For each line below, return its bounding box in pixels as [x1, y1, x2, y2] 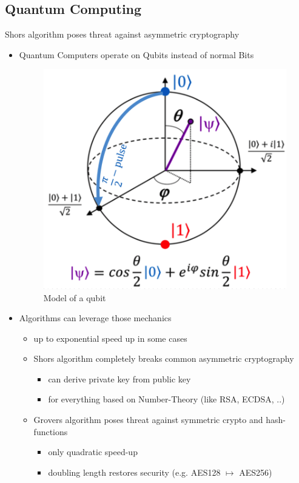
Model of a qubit [43, 291, 106, 304]
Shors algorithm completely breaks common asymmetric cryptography [33, 352, 294, 365]
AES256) [239, 465, 272, 478]
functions [33, 425, 68, 438]
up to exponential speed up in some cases [33, 331, 187, 344]
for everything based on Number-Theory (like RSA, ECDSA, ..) [48, 393, 285, 405]
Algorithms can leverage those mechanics [19, 311, 172, 324]
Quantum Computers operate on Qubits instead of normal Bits [19, 48, 254, 61]
